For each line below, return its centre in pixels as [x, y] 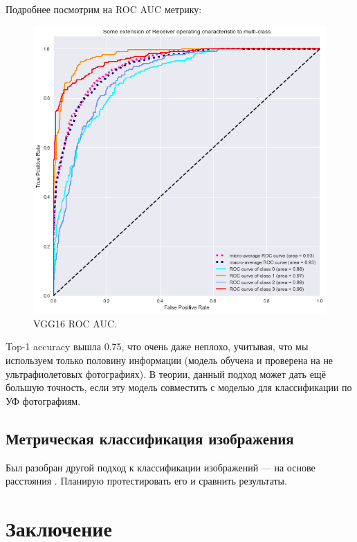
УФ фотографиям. [43, 400]
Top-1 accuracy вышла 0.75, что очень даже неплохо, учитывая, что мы [157, 346]
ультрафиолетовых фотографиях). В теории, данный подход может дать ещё [166, 373]
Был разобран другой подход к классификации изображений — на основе [161, 467]
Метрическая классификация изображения [150, 438]
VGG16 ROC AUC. [75, 323]
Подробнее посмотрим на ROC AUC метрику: [104, 9]
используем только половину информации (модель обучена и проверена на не [170, 360]
